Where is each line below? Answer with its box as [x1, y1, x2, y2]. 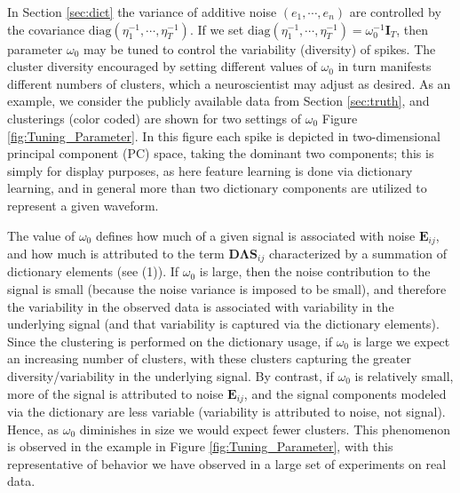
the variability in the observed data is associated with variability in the [7, 297, 394, 315]
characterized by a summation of [268, 243, 447, 262]
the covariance [7, 20, 85, 38]
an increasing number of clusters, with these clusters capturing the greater [7, 349, 411, 368]
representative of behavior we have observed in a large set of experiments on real [7, 454, 447, 473]
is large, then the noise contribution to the [199, 262, 431, 281]
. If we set [189, 20, 244, 38]
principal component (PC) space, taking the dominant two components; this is [7, 144, 434, 163]
